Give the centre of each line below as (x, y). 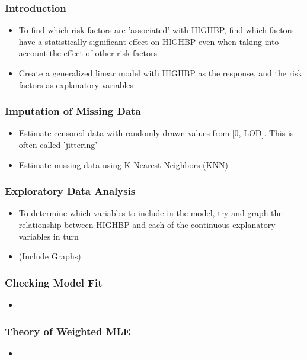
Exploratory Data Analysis (70, 191)
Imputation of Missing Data (73, 111)
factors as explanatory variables (76, 84)
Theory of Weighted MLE (68, 331)
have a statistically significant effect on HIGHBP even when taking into (149, 41)
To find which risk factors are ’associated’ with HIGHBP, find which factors (156, 30)
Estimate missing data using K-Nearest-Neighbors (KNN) (123, 164)
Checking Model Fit (54, 282)
